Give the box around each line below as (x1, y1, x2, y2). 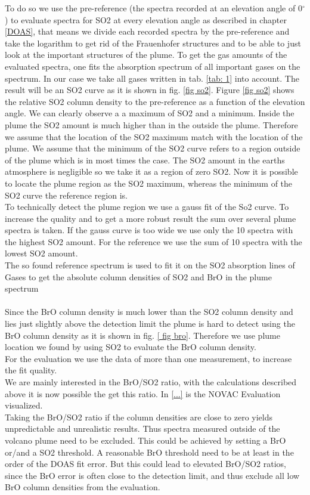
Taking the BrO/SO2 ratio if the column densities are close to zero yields (5, 410, 273, 423)
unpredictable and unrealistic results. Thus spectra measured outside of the (5, 422, 280, 435)
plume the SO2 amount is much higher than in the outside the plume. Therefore (5, 118, 298, 131)
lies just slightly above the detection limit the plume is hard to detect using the (5, 317, 295, 330)
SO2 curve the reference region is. (5, 188, 128, 201)
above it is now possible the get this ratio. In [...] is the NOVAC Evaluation (5, 387, 281, 400)
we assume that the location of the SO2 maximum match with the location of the (5, 130, 303, 143)
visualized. (5, 399, 43, 412)
